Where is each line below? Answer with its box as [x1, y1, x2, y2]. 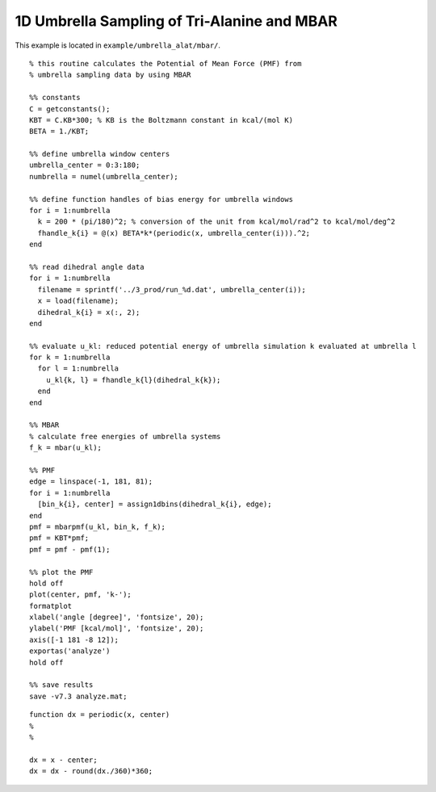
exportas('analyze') [29, 647, 111, 656]
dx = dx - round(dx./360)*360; [29, 767, 153, 776]
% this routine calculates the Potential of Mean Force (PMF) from [29, 59, 302, 68]
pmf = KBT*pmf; [29, 534, 90, 543]
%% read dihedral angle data [29, 262, 145, 271]
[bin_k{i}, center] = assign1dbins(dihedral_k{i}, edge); [37, 500, 272, 509]
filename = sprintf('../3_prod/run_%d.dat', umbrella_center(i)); [37, 285, 306, 294]
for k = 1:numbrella [29, 353, 111, 362]
